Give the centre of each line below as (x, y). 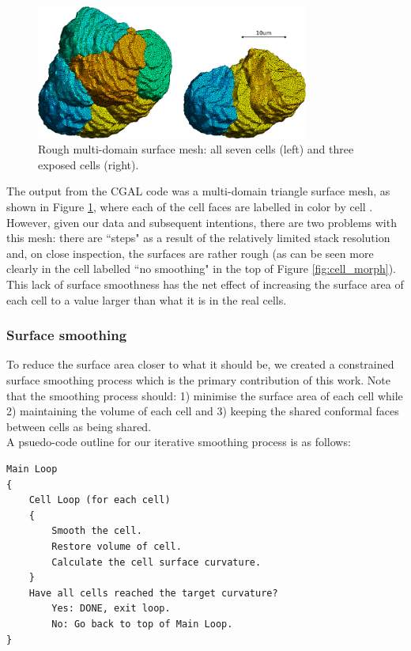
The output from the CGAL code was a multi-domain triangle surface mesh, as (198, 191)
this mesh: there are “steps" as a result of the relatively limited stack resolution (198, 238)
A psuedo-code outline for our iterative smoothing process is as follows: (179, 442)
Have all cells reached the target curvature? (153, 593)
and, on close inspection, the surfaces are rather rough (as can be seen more (190, 253)
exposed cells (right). (89, 164)
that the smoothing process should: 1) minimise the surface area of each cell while (205, 395)
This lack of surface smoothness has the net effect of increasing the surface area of (205, 284)
